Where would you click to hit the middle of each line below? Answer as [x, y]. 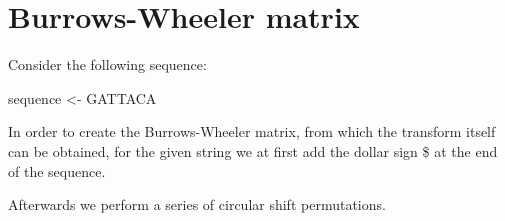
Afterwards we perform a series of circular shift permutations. [197, 204]
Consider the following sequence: [107, 64]
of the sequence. [57, 170]
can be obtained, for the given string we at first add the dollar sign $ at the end [253, 150]
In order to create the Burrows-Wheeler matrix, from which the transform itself [252, 131]
